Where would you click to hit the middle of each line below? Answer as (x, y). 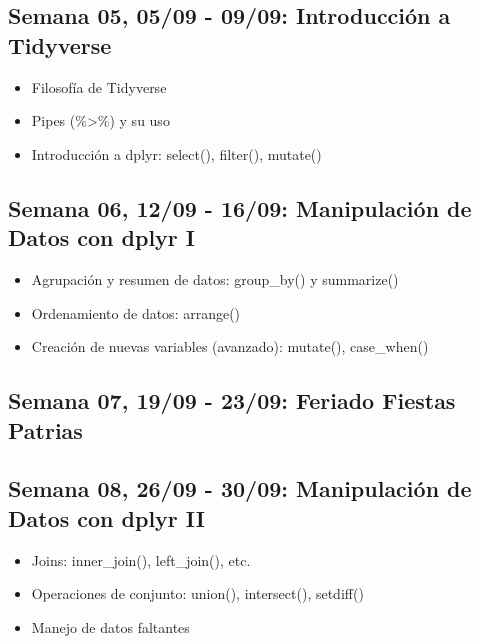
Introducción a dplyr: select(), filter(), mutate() (176, 153)
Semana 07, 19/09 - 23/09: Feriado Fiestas (232, 400)
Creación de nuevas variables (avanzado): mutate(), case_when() (230, 346)
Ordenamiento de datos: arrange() (136, 312)
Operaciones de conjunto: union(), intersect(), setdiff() (197, 593)
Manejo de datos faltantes (110, 626)
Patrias (45, 429)
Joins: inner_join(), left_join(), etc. (141, 559)
